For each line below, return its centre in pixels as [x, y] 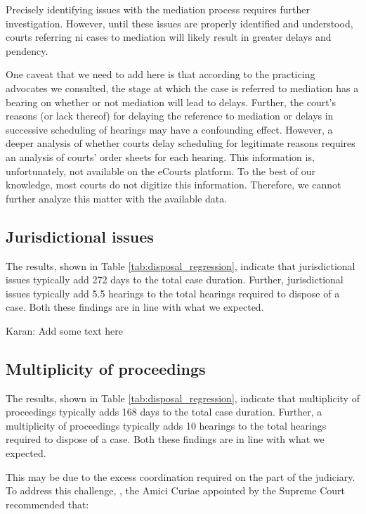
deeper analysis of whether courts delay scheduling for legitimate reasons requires [181, 143]
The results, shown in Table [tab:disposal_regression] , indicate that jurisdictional [181, 265]
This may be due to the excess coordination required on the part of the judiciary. [181, 476]
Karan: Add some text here [64, 330]
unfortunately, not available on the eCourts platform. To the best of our [161, 171]
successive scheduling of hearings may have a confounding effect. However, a [169, 129]
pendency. [27, 50]
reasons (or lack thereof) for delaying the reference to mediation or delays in [170, 116]
